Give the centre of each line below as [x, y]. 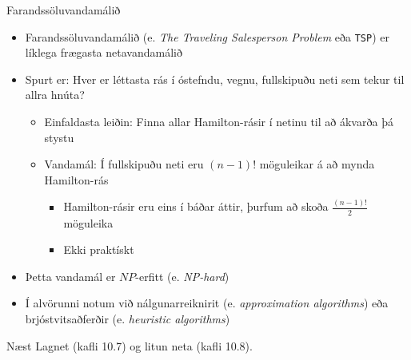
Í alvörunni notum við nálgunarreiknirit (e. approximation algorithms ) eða [207, 303]
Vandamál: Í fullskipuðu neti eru [124, 164]
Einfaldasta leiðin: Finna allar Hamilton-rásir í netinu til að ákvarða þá [219, 122]
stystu [59, 137]
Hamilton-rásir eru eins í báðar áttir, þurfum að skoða [196, 206]
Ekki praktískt [99, 249]
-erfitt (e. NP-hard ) [182, 276]
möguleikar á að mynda [317, 164]
